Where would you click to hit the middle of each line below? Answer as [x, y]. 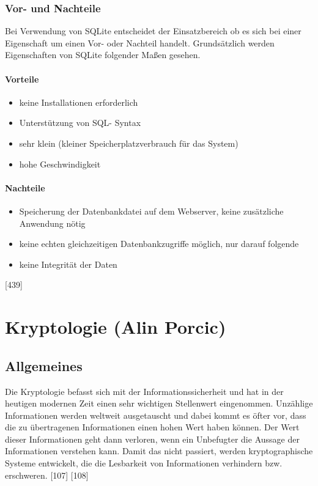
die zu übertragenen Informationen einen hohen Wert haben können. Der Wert [152, 427]
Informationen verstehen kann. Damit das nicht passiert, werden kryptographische [159, 451]
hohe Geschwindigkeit [60, 164]
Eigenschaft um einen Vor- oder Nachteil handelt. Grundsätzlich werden [140, 42]
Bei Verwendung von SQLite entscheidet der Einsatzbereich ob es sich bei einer [153, 31]
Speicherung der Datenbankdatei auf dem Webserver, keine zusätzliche [151, 211]
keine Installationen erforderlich [79, 102]
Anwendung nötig [52, 223]
